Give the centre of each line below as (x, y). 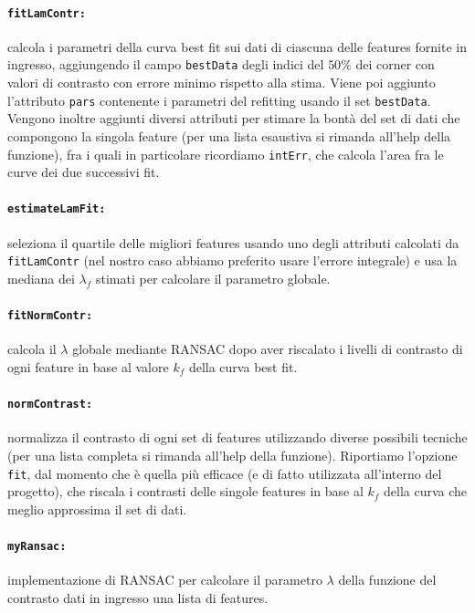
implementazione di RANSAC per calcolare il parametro (165, 580)
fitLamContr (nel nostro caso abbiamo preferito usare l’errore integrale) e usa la (232, 260)
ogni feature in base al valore (88, 366)
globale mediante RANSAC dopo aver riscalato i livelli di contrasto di (268, 349)
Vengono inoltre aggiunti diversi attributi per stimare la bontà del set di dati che (234, 118)
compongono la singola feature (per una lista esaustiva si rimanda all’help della (229, 135)
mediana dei (41, 278)
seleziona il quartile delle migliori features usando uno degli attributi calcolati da (233, 242)
